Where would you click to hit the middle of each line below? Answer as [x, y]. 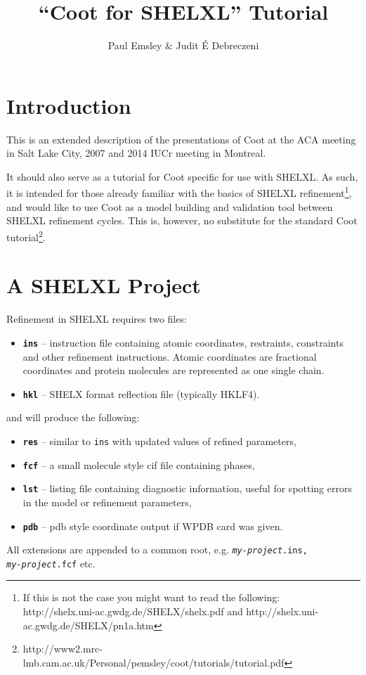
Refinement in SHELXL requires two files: [97, 319]
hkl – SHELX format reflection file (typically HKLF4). [141, 393]
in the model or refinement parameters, [107, 502]
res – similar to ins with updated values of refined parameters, [159, 441]
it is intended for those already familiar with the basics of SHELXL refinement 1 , [179, 192]
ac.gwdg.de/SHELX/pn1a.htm [88, 625]
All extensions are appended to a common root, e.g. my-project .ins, [157, 549]
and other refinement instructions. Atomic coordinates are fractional [170, 356]
